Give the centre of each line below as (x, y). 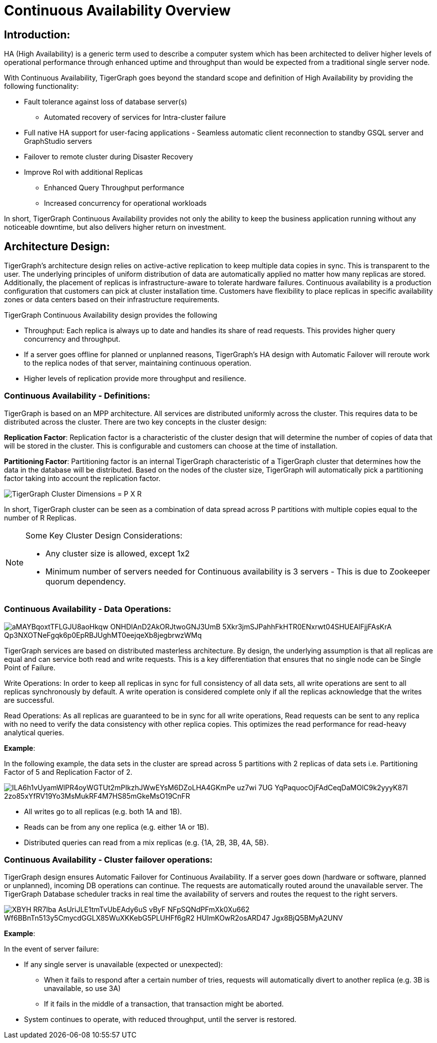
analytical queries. (34, 732)
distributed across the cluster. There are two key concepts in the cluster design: (135, 422)
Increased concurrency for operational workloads (125, 203)
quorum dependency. (86, 581)
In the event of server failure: (51, 949)
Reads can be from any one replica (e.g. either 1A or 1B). (116, 827)
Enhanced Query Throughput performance (114, 188)
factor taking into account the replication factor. (82, 478)
